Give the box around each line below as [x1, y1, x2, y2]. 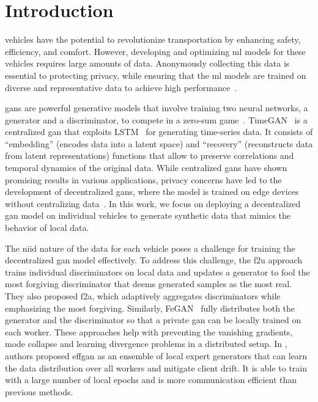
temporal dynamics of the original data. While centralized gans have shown [5, 161, 287, 174]
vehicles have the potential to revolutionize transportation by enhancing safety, [5, 33, 301, 46]
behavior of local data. [5, 221, 89, 234]
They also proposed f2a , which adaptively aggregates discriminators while [5, 290, 281, 302]
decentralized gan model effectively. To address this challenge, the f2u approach [5, 254, 303, 266]
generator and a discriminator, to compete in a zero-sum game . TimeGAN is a [5, 113, 308, 126]
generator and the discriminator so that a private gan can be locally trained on [5, 313, 301, 326]
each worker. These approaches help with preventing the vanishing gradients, [5, 325, 293, 338]
